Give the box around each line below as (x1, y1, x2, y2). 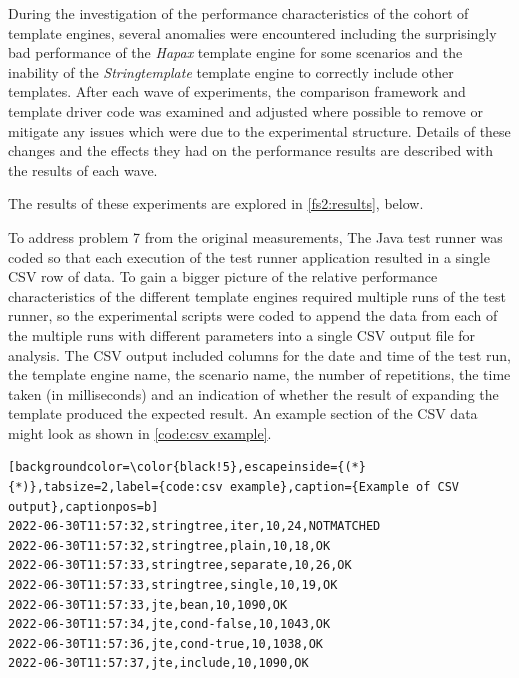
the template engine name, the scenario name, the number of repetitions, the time (8, 364, 511, 385)
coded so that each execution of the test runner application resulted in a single (8, 246, 490, 267)
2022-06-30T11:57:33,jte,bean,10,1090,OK (8, 597, 288, 612)
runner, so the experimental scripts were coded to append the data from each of (8, 305, 498, 326)
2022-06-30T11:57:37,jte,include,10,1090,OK (8, 656, 309, 671)
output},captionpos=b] (8, 499, 159, 514)
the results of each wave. (8, 159, 158, 180)
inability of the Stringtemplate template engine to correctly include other (8, 61, 454, 82)
